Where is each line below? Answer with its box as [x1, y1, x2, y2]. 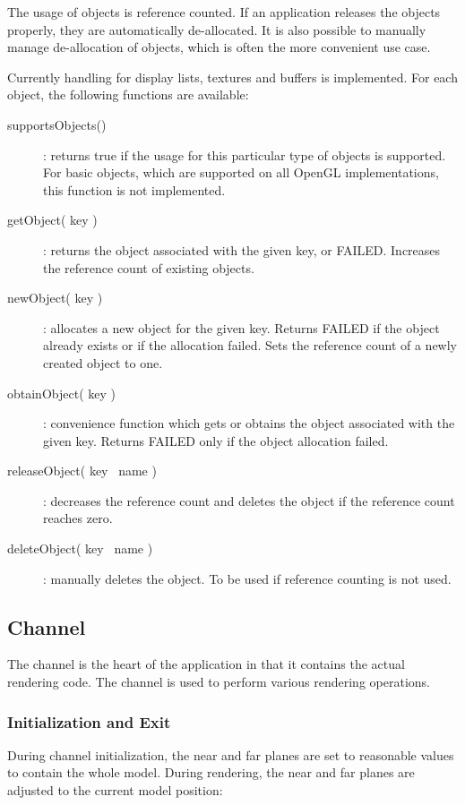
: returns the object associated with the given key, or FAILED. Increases [43, 240, 441, 259]
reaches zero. [43, 509, 113, 527]
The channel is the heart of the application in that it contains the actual [7, 655, 405, 673]
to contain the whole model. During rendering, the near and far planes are [7, 763, 415, 782]
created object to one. [43, 353, 163, 372]
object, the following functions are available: [7, 85, 249, 104]
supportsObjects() [7, 115, 107, 133]
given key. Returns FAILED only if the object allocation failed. [43, 431, 389, 450]
